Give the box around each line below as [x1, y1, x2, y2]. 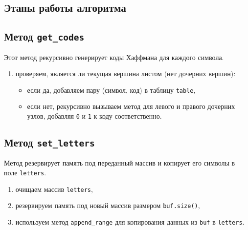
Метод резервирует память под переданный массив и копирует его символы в [4, 158, 235, 168]
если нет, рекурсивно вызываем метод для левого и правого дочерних [27, 101, 235, 111]
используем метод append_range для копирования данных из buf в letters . [15, 217, 245, 227]
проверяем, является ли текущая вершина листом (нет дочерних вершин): [15, 68, 236, 79]
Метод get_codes [4, 29, 85, 44]
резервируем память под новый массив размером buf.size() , [15, 200, 200, 210]
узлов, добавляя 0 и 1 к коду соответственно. [27, 111, 162, 121]
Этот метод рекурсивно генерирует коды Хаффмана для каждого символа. [4, 52, 224, 62]
